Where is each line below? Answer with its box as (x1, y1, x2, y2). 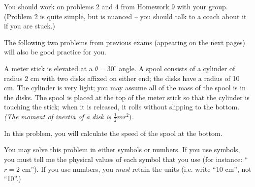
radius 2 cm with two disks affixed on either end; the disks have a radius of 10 (4, 73, 240, 83)
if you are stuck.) (4, 21, 55, 31)
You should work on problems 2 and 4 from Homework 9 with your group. (4, 1, 228, 11)
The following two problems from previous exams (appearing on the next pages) (4, 37, 246, 47)
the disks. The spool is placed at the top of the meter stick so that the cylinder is (4, 92, 250, 102)
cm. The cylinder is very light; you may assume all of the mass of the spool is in (4, 82, 246, 93)
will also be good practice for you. (4, 47, 106, 57)
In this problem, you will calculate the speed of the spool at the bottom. (4, 128, 223, 138)
